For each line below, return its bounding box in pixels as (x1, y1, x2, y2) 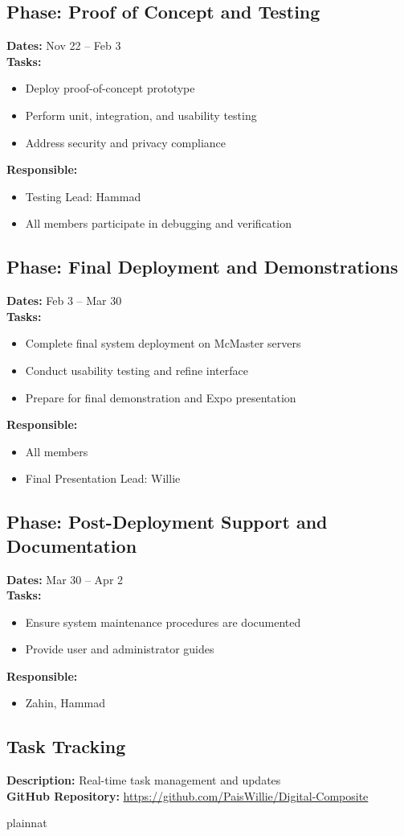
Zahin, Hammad (25, 694, 105, 711)
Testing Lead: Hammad (25, 187, 141, 204)
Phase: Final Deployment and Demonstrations (6, 254, 398, 279)
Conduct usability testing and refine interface (25, 361, 248, 378)
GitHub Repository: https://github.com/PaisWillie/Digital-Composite (6, 787, 369, 804)
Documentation (6, 533, 137, 558)
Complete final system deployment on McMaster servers (25, 335, 301, 352)
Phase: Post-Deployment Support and (6, 509, 328, 534)
